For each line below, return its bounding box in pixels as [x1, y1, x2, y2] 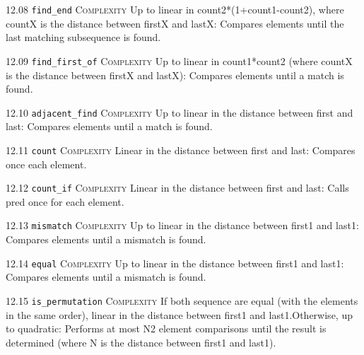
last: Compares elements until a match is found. [6, 119, 213, 134]
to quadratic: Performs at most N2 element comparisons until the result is [6, 321, 327, 336]
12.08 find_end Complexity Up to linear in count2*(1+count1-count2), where [6, 2, 344, 16]
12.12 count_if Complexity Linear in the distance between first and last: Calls [6, 180, 349, 195]
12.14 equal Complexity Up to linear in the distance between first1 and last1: [6, 255, 344, 270]
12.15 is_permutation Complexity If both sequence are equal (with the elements [6, 293, 358, 308]
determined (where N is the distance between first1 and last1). [6, 334, 276, 349]
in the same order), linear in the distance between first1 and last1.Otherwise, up [6, 307, 353, 322]
